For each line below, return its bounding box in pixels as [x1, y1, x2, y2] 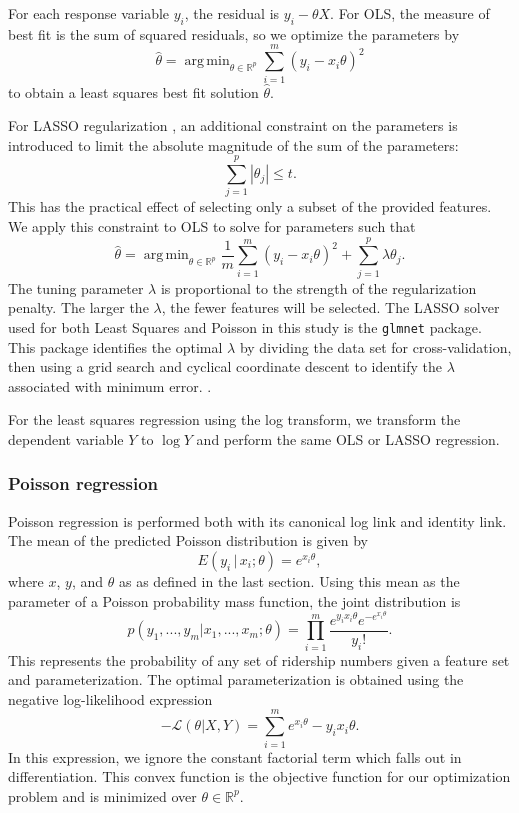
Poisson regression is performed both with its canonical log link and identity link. [8, 510, 507, 531]
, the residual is [184, 3, 280, 23]
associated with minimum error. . [8, 375, 212, 396]
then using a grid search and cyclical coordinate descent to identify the [8, 356, 442, 377]
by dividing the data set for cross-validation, [239, 336, 512, 357]
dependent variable [8, 428, 124, 449]
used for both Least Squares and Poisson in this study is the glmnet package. [8, 316, 482, 337]
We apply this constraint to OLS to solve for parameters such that [8, 216, 416, 237]
